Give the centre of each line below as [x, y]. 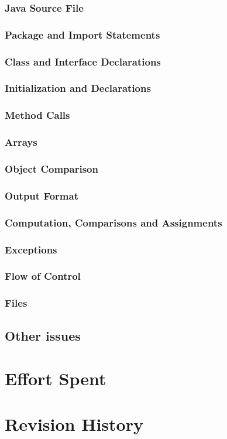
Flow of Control [43, 276]
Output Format [42, 195]
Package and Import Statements [82, 34]
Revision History [74, 424]
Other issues [43, 335]
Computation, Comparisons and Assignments [113, 222]
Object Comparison [51, 168]
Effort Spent [56, 378]
